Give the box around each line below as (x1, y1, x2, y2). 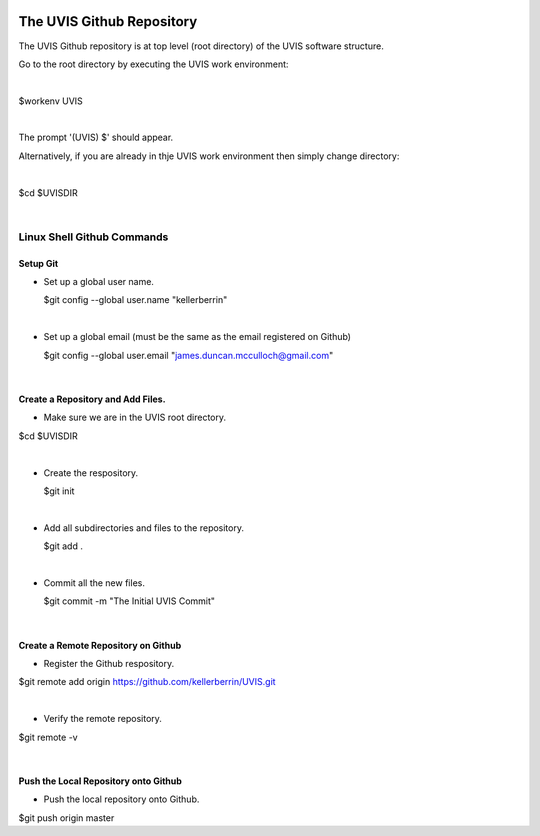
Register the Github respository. (43, 658, 175, 670)
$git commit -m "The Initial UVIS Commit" (43, 595, 215, 607)
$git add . (43, 540, 84, 552)
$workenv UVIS (18, 95, 84, 107)
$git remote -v (18, 731, 79, 743)
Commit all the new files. (43, 576, 145, 589)
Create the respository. (43, 466, 139, 479)
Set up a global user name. (43, 275, 155, 287)
